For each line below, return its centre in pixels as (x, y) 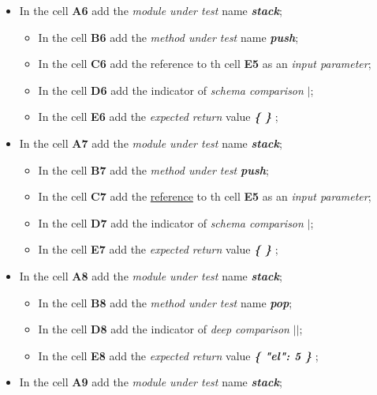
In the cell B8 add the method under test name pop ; (165, 302)
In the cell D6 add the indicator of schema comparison (171, 90)
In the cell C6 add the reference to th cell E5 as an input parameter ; (205, 64)
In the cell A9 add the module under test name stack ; (151, 382)
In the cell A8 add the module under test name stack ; (151, 275)
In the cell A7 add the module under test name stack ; (151, 143)
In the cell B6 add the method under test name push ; (168, 37)
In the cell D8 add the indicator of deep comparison (164, 329)
